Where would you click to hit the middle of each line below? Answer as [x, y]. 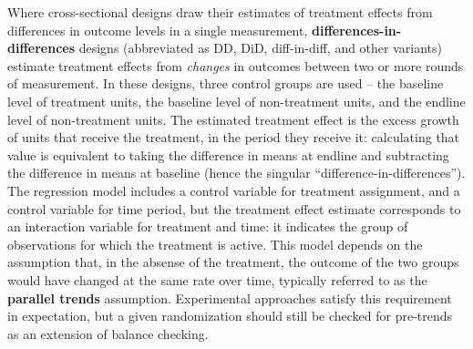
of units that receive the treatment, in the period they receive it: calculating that [234, 137]
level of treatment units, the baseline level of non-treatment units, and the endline [236, 101]
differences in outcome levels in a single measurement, [158, 30]
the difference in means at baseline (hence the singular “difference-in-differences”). [236, 173]
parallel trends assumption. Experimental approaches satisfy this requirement [230, 298]
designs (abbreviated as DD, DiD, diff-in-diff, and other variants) [260, 48]
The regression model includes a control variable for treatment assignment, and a [234, 190]
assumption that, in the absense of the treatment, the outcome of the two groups [233, 262]
